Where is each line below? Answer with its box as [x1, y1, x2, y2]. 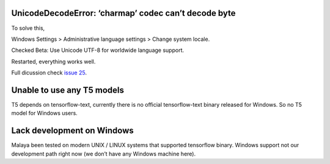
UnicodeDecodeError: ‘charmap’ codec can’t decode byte [11, 8, 236, 18]
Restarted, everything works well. [11, 58, 96, 65]
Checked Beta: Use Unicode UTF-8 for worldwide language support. [11, 46, 185, 54]
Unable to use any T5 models [11, 85, 125, 95]
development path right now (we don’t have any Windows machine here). [11, 150, 196, 157]
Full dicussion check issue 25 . [11, 69, 87, 76]
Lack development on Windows [11, 126, 134, 136]
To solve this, [11, 24, 45, 32]
